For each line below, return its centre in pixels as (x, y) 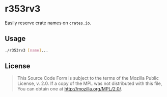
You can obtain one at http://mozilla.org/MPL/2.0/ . (70, 89)
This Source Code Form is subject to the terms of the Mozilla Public (88, 78)
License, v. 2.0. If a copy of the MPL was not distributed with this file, (90, 83)
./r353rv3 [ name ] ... (27, 50)
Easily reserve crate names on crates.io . (48, 23)
